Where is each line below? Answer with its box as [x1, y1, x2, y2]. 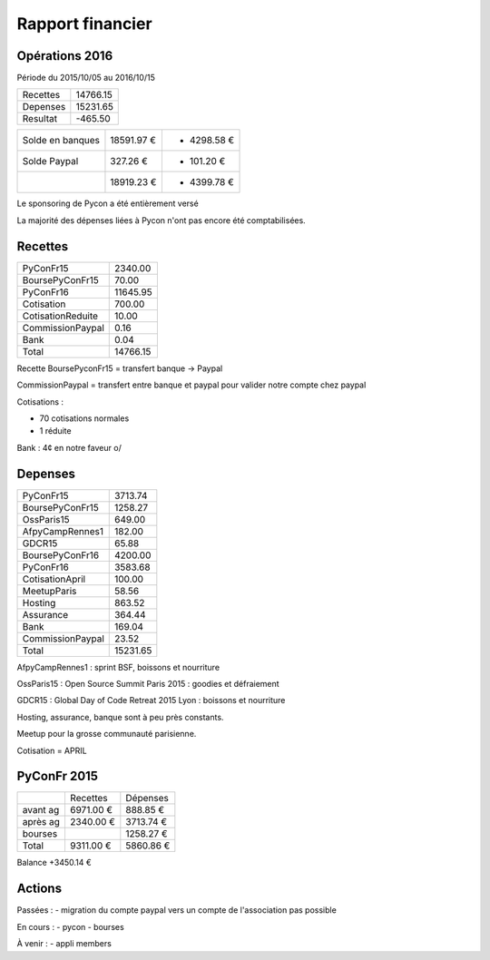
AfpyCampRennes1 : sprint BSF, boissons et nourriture [16, 661, 220, 672]
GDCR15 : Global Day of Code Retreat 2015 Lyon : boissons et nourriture [16, 695, 286, 706]
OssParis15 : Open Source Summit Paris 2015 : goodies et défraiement [16, 679, 280, 689]
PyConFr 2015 [16, 769, 99, 784]
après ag [22, 816, 61, 828]
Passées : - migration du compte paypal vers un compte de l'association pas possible [16, 905, 338, 916]
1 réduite [39, 426, 72, 436]
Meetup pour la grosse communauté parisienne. [16, 729, 197, 740]
